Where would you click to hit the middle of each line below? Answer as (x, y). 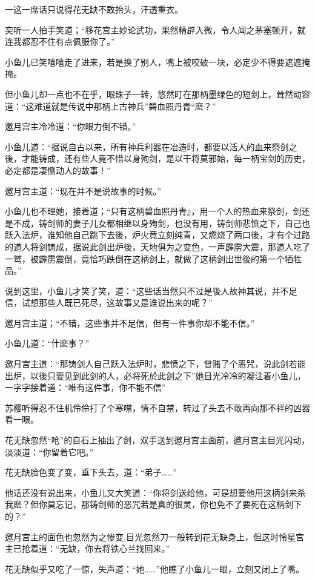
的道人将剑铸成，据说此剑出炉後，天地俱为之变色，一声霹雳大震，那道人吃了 (157, 246)
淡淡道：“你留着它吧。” (49, 452)
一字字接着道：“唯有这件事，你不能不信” (85, 387)
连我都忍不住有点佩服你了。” (60, 41)
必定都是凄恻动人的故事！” (58, 170)
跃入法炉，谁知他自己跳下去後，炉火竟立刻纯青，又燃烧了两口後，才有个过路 (157, 235)
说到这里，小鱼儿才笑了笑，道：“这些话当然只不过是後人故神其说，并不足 (151, 290)
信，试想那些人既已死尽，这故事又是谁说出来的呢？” (109, 303)
